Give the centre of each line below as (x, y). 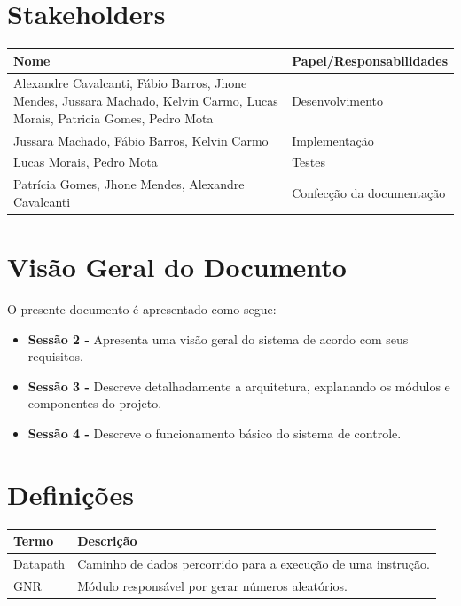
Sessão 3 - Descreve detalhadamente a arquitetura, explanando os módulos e (239, 386)
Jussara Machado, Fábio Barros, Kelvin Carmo (141, 140)
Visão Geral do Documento (177, 267)
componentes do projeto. (95, 403)
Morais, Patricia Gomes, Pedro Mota (113, 118)
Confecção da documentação (369, 192)
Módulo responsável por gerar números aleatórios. (212, 585)
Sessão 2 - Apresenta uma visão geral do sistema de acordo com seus (218, 338)
